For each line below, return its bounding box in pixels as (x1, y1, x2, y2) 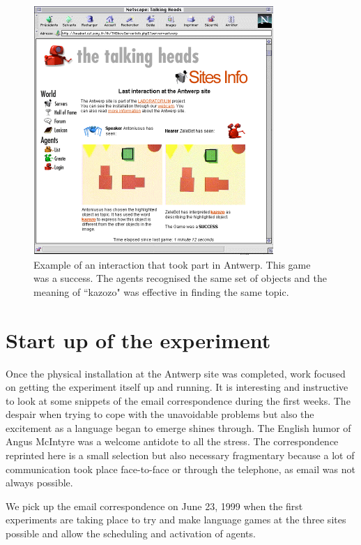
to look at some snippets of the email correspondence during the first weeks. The (6, 393, 351, 408)
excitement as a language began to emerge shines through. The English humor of (6, 420, 351, 435)
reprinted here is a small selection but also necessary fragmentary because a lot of (6, 448, 355, 463)
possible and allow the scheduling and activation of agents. (6, 526, 256, 541)
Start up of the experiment (6, 325, 271, 354)
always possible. (6, 475, 73, 490)
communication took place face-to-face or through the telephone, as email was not (6, 461, 355, 476)
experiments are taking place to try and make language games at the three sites (6, 512, 346, 527)
